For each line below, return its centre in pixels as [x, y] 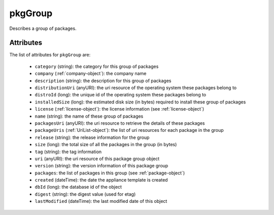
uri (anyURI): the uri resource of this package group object [97, 158]
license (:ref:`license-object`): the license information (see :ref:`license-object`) [119, 109]
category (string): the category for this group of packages [97, 66]
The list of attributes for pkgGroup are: [50, 55]
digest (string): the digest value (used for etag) [85, 194]
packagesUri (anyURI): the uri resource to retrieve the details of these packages [120, 123]
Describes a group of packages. [43, 28]
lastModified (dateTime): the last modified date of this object [101, 201]
